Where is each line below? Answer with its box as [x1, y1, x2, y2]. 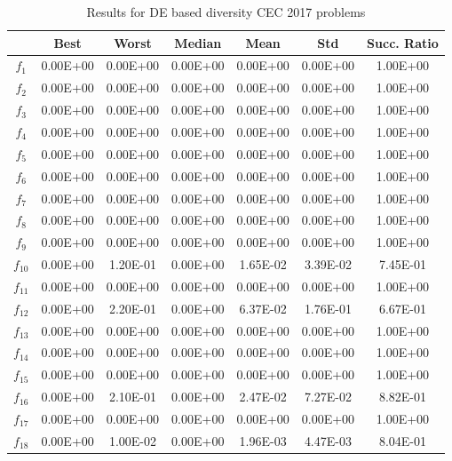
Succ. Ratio [367, 33, 439, 52]
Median [174, 33, 222, 52]
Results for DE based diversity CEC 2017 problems [86, 3, 366, 20]
